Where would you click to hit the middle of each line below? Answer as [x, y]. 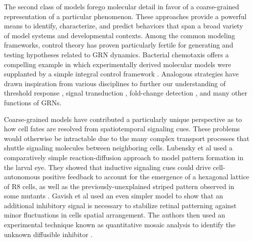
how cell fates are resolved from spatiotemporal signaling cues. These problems [122, 129]
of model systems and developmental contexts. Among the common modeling [120, 35]
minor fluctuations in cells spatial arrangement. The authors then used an [115, 215]
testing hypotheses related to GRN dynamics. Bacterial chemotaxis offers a [116, 54]
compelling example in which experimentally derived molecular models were [118, 64]
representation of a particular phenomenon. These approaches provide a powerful [125, 16]
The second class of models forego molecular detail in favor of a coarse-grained [122, 6]
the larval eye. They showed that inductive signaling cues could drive [107, 167]
